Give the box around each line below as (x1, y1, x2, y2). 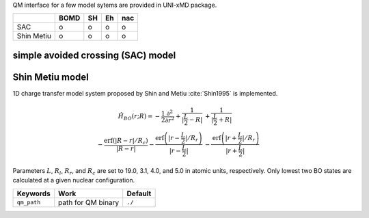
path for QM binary (58, 197, 120, 207)
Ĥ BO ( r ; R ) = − (118, 113, 161, 122)
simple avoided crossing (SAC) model (12, 49, 176, 61)
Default (126, 189, 152, 198)
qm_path (16, 199, 41, 206)
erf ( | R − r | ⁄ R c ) (103, 137, 148, 146)
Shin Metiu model (12, 71, 89, 83)
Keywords (16, 189, 51, 198)
